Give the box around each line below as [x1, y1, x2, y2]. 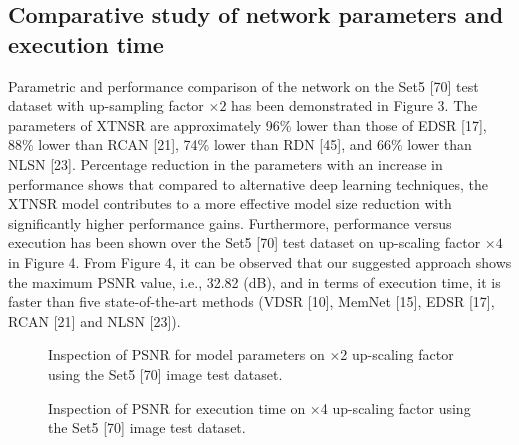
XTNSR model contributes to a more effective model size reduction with [8, 193, 452, 214]
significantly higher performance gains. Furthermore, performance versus [8, 212, 452, 233]
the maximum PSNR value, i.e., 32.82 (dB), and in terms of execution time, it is [8, 271, 501, 292]
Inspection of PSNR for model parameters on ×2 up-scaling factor [48, 344, 454, 365]
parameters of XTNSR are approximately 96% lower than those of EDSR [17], [8, 114, 487, 135]
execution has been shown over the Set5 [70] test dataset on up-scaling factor [8, 232, 481, 253]
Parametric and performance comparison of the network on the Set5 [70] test [8, 75, 479, 96]
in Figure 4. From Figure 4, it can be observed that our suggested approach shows [8, 251, 512, 272]
